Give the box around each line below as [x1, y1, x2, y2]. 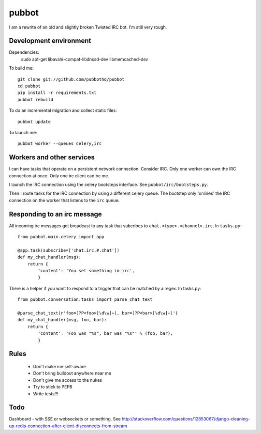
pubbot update [17, 119, 51, 124]
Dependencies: [9, 49, 40, 55]
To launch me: [9, 129, 37, 135]
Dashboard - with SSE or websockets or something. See [9, 416, 121, 422]
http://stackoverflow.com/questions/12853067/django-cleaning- [121, 416, 250, 422]
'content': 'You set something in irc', [38, 268, 135, 274]
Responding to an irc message [9, 210, 102, 218]
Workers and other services [9, 153, 95, 162]
